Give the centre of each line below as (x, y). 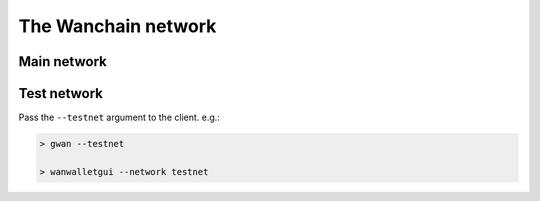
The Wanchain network (117, 26)
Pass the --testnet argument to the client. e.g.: (119, 117)
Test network (61, 93)
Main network (62, 61)
